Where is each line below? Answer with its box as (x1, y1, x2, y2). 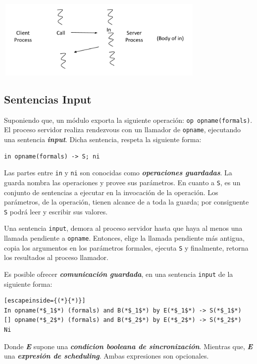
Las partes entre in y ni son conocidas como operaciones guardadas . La (4, 167, 232, 178)
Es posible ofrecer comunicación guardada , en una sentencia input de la (4, 269, 233, 279)
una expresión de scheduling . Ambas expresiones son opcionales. (4, 351, 209, 361)
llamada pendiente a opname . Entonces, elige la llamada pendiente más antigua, (4, 233, 245, 243)
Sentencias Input (4, 91, 92, 106)
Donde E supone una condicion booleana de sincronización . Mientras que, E (4, 341, 253, 351)
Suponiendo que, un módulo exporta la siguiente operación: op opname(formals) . (4, 114, 253, 125)
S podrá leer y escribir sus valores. (4, 206, 108, 216)
